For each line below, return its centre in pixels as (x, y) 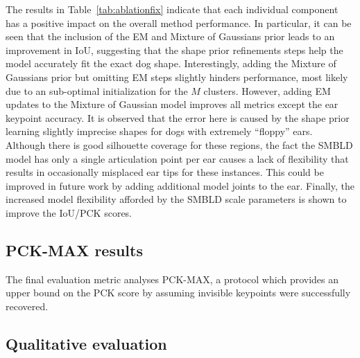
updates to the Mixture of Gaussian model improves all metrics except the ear (172, 104)
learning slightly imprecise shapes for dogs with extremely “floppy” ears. (159, 131)
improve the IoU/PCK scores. (69, 212)
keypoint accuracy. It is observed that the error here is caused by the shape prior (178, 117)
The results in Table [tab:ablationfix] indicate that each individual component (172, 9)
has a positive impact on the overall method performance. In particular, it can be (179, 23)
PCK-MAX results (74, 250)
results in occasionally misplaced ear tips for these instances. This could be (165, 172)
